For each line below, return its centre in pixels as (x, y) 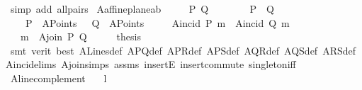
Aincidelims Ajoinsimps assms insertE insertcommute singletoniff (151, 64)
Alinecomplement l (58, 78)
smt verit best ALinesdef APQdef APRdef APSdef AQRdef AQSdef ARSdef (183, 50)
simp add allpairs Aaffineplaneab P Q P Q (142, 9)
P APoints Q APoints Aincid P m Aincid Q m (157, 22)
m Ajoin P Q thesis (80, 36)
